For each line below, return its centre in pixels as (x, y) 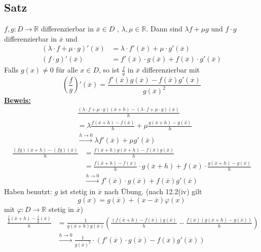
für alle (67, 70)
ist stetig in (78, 191)
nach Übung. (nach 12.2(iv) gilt (153, 191)
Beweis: (17, 100)
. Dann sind (164, 29)
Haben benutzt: (28, 191)
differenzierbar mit (171, 70)
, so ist (109, 70)
